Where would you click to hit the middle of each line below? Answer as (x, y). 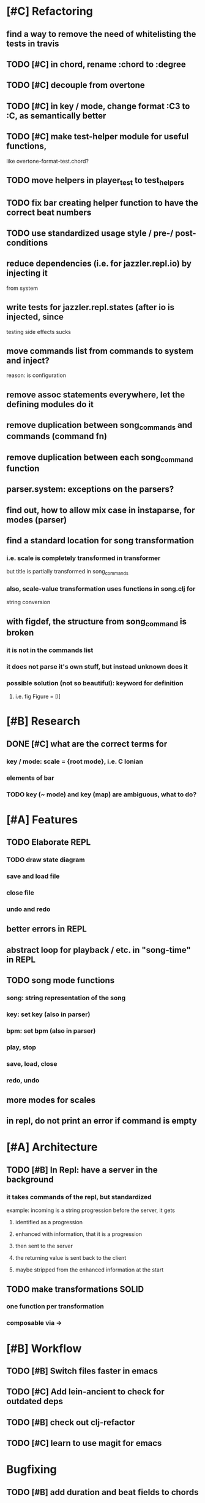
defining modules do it (50, 404)
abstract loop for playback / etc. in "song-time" (99, 950)
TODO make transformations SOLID (75, 1289)
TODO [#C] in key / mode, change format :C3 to (98, 106)
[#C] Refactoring (50, 11)
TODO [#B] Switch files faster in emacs (82, 1371)
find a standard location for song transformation (100, 541)
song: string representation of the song (66, 998)
